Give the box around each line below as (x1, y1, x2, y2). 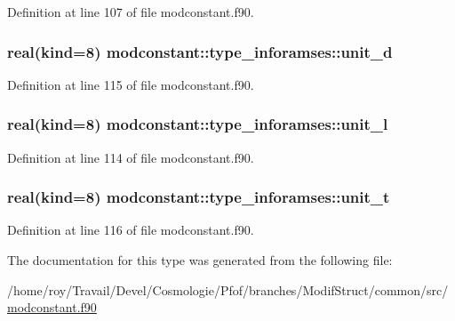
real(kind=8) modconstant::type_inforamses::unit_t (7, 186, 390, 208)
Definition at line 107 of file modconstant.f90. (7, 3, 254, 20)
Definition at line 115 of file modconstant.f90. (7, 75, 254, 93)
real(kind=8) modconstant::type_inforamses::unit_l (7, 113, 388, 135)
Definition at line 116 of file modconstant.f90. (7, 221, 254, 239)
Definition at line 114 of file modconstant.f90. (7, 148, 254, 166)
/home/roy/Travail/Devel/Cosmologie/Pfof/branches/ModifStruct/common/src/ (7, 280, 449, 299)
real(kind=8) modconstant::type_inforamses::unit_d (7, 40, 393, 62)
